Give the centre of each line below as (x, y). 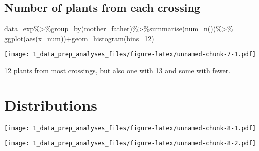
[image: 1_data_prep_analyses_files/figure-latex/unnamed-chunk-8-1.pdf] (130, 128)
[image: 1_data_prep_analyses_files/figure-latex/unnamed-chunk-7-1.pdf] (130, 54)
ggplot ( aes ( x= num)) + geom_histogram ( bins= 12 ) (79, 38)
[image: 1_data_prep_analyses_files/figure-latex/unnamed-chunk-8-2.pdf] (130, 144)
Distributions (51, 105)
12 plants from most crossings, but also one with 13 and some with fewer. (117, 70)
